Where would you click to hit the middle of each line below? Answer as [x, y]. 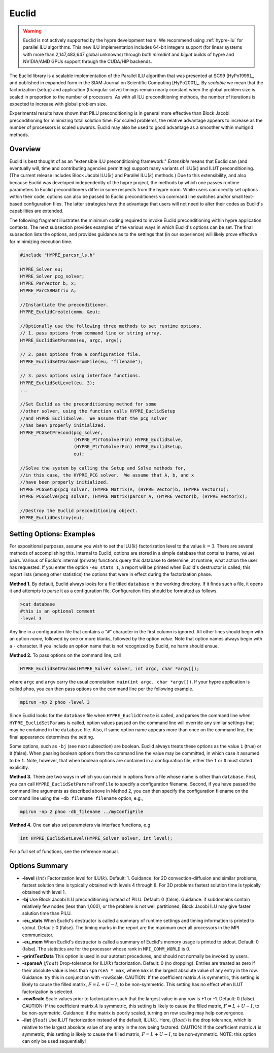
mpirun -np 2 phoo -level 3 [55, 702]
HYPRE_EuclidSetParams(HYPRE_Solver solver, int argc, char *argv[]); [110, 669]
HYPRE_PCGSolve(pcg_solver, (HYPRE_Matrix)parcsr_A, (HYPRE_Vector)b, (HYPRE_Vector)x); [134, 497]
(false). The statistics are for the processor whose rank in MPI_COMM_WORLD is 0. [106, 949]
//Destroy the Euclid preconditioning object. [79, 511]
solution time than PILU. [47, 913]
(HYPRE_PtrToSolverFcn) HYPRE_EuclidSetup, [129, 447]
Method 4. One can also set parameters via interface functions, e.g [80, 825]
